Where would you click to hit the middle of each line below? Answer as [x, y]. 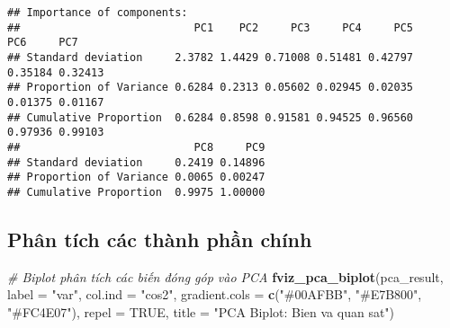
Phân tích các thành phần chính [160, 239]
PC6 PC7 [43, 43]
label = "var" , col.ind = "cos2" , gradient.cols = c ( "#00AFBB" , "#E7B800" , [215, 294]
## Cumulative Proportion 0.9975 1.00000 [136, 192]
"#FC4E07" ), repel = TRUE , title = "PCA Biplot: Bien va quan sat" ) [201, 311]
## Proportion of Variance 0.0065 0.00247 [136, 177]
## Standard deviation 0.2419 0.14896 [136, 162]
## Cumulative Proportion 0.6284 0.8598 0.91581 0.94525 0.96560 [211, 117]
